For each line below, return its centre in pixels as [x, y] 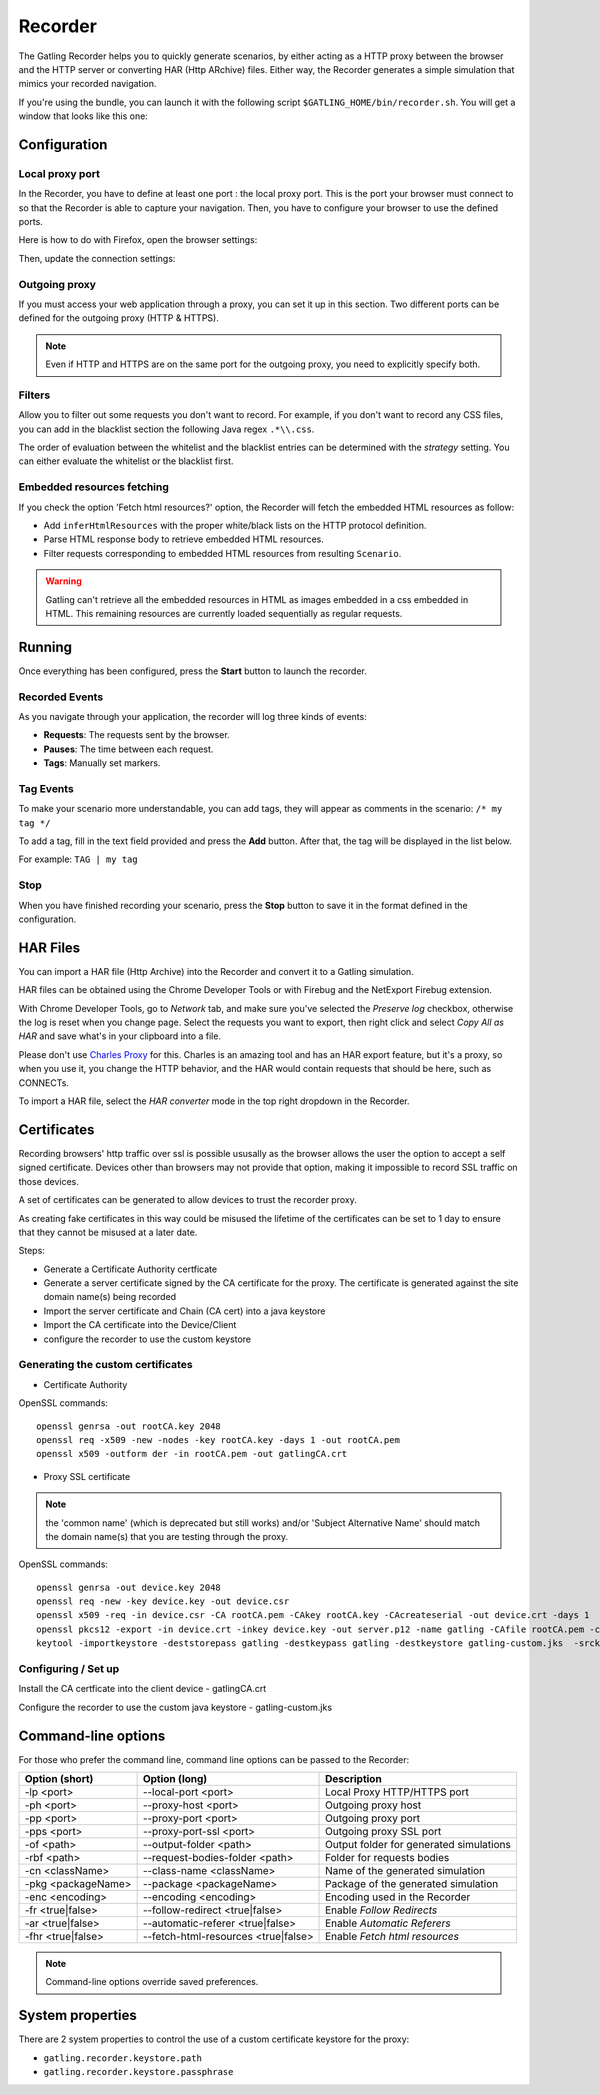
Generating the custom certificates [106, 1365]
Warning [63, 581]
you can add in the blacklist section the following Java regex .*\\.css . [166, 429]
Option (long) [175, 1779]
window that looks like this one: [83, 116]
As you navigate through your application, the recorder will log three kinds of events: [192, 716]
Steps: [31, 1251]
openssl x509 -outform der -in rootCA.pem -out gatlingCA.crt [192, 1454]
